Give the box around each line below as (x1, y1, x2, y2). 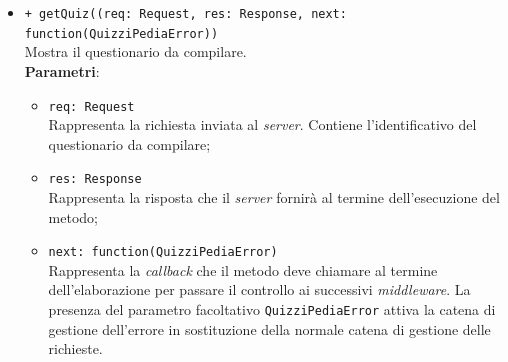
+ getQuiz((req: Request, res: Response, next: (24, 7, 347, 21)
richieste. (48, 338, 103, 359)
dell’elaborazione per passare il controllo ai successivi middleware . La (48, 279, 471, 300)
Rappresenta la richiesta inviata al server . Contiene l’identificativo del (48, 114, 477, 135)
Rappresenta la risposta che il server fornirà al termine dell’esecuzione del (48, 187, 500, 207)
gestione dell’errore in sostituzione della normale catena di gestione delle (48, 318, 491, 339)
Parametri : (24, 60, 100, 81)
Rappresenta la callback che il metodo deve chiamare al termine (48, 259, 438, 280)
